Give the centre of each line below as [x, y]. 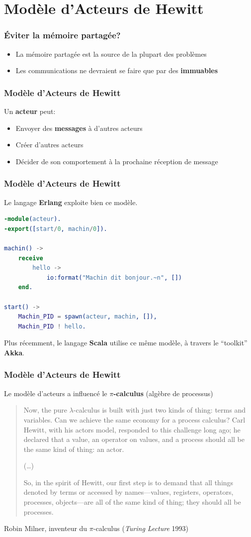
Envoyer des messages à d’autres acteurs [79, 128]
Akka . [14, 352]
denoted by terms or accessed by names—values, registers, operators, [128, 492]
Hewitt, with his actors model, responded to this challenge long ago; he [132, 429]
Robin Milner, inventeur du [46, 528]
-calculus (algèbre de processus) [163, 393]
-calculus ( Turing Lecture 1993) [141, 528]
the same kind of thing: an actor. [74, 449]
